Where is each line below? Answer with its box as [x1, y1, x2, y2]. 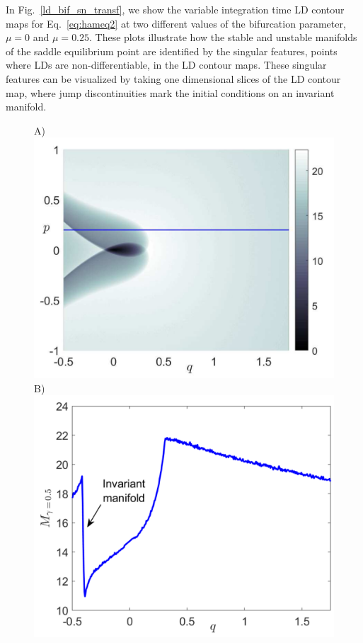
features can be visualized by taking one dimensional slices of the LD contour [6, 71, 341, 86]
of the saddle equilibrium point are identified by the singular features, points [6, 43, 338, 58]
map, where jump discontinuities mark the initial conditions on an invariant [6, 85, 335, 100]
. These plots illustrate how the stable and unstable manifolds [89, 30, 357, 45]
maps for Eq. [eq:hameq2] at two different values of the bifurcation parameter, [6, 16, 346, 30]
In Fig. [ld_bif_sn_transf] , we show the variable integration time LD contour [6, 2, 345, 16]
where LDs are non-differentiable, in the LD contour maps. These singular [6, 57, 327, 72]
